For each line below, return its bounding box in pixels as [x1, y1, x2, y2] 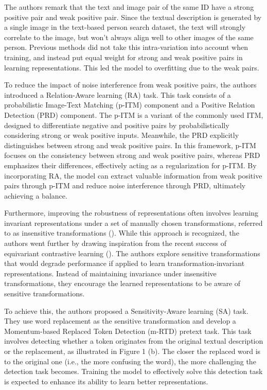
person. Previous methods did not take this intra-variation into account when [4, 42, 248, 52]
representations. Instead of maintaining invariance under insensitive [4, 268, 217, 278]
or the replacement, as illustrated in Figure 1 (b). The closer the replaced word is [4, 346, 261, 356]
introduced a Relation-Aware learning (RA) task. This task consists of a [4, 89, 231, 100]
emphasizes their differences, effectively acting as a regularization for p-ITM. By [4, 159, 257, 170]
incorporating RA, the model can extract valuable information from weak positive [4, 170, 262, 181]
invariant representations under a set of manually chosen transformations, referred [4, 217, 263, 228]
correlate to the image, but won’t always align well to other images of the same [4, 31, 254, 42]
